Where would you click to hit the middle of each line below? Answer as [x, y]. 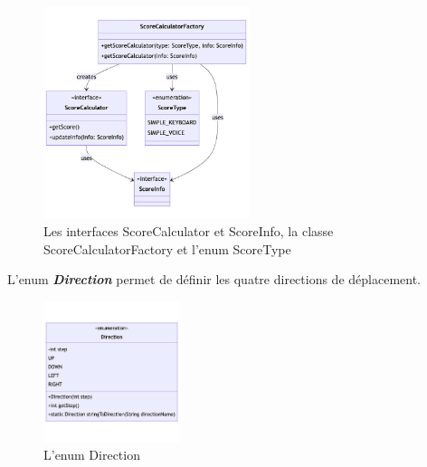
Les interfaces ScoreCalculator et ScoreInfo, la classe [189, 231]
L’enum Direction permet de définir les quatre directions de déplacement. [214, 279]
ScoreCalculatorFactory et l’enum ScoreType [167, 248]
